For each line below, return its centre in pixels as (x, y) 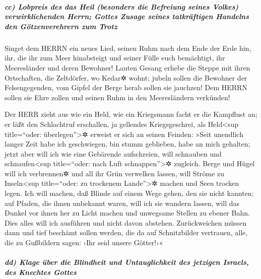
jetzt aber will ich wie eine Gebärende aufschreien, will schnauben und (113, 153)
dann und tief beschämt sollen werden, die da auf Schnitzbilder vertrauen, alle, (126, 232)
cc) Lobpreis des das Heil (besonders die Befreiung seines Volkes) (122, 6)
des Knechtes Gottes (41, 272)
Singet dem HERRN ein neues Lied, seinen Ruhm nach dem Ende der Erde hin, (128, 48)
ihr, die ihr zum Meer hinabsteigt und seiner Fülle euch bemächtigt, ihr (115, 58)
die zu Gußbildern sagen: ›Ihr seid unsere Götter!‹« (84, 242)
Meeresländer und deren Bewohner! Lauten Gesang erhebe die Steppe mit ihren (127, 67)
